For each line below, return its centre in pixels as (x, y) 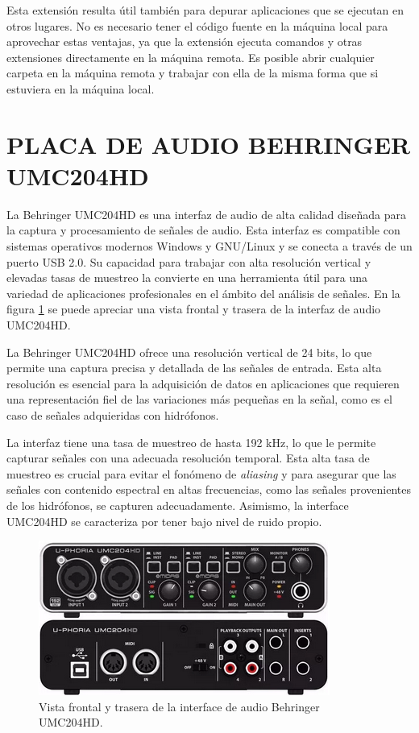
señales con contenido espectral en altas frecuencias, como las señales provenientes (209, 489)
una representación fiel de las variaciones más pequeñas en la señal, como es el (199, 399)
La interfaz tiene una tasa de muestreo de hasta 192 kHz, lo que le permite (191, 442)
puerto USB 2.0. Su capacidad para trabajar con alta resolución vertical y (189, 261)
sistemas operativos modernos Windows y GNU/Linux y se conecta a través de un (209, 246)
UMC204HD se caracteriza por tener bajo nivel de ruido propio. (164, 521)
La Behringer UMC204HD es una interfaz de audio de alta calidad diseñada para (206, 214)
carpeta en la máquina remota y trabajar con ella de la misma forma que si (193, 73)
